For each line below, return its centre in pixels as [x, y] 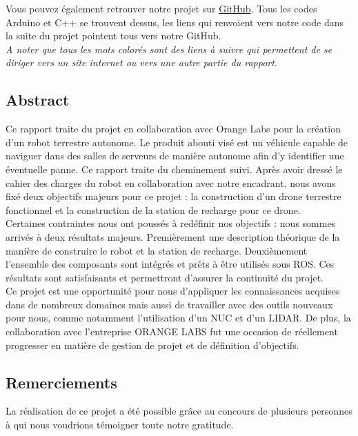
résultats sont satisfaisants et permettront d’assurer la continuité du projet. [165, 277]
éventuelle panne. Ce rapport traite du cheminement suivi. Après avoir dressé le [174, 169]
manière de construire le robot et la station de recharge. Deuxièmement [157, 250]
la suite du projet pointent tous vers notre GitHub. [113, 36]
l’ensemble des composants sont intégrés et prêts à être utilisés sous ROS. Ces [170, 264]
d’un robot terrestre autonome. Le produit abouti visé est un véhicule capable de [177, 142]
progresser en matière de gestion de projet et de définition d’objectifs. [152, 345]
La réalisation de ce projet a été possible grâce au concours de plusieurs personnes [179, 411]
